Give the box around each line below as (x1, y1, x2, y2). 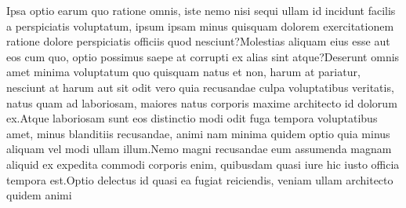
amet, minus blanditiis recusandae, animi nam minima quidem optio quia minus (6, 125, 390, 141)
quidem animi (6, 187, 72, 203)
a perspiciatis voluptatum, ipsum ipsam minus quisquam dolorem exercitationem (6, 17, 394, 34)
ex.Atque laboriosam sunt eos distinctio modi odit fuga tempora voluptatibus (6, 110, 378, 126)
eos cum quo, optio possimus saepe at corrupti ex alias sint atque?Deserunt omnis (6, 48, 400, 64)
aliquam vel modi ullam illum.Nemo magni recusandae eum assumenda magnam (6, 140, 392, 157)
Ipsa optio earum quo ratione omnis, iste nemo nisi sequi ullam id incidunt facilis (6, 2, 396, 18)
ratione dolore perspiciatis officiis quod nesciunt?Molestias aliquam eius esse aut (6, 33, 390, 49)
